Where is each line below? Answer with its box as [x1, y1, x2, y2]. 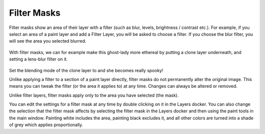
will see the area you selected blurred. [9, 38, 87, 44]
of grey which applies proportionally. [9, 122, 83, 128]
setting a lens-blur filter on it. [9, 56, 68, 62]
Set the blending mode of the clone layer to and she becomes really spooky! [9, 67, 163, 73]
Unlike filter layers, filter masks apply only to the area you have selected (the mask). [9, 92, 179, 98]
